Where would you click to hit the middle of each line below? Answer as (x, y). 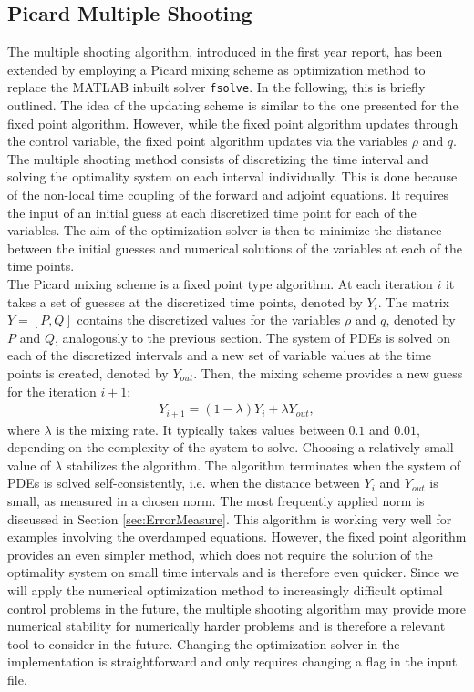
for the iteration (52, 391)
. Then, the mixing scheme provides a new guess (328, 372)
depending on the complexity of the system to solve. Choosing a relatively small (231, 447)
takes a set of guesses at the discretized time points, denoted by (185, 301)
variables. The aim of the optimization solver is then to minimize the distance (225, 230)
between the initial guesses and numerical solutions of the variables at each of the (235, 248)
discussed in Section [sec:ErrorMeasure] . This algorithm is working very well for (230, 518)
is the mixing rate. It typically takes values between (200, 429)
